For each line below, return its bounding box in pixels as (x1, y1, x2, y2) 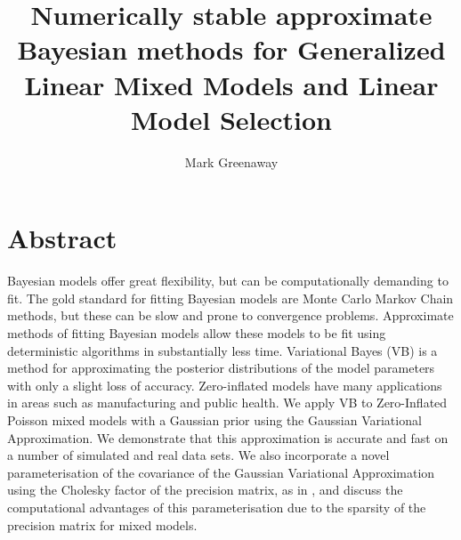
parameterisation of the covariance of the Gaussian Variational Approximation (7, 463, 435, 481)
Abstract (7, 220, 117, 256)
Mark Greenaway (184, 152, 279, 171)
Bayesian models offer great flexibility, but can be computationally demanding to (7, 271, 449, 290)
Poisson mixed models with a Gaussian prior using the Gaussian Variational (7, 410, 422, 429)
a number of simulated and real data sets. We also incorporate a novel (7, 446, 390, 464)
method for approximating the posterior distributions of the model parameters (7, 359, 435, 377)
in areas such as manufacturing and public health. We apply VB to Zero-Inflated (7, 393, 448, 412)
